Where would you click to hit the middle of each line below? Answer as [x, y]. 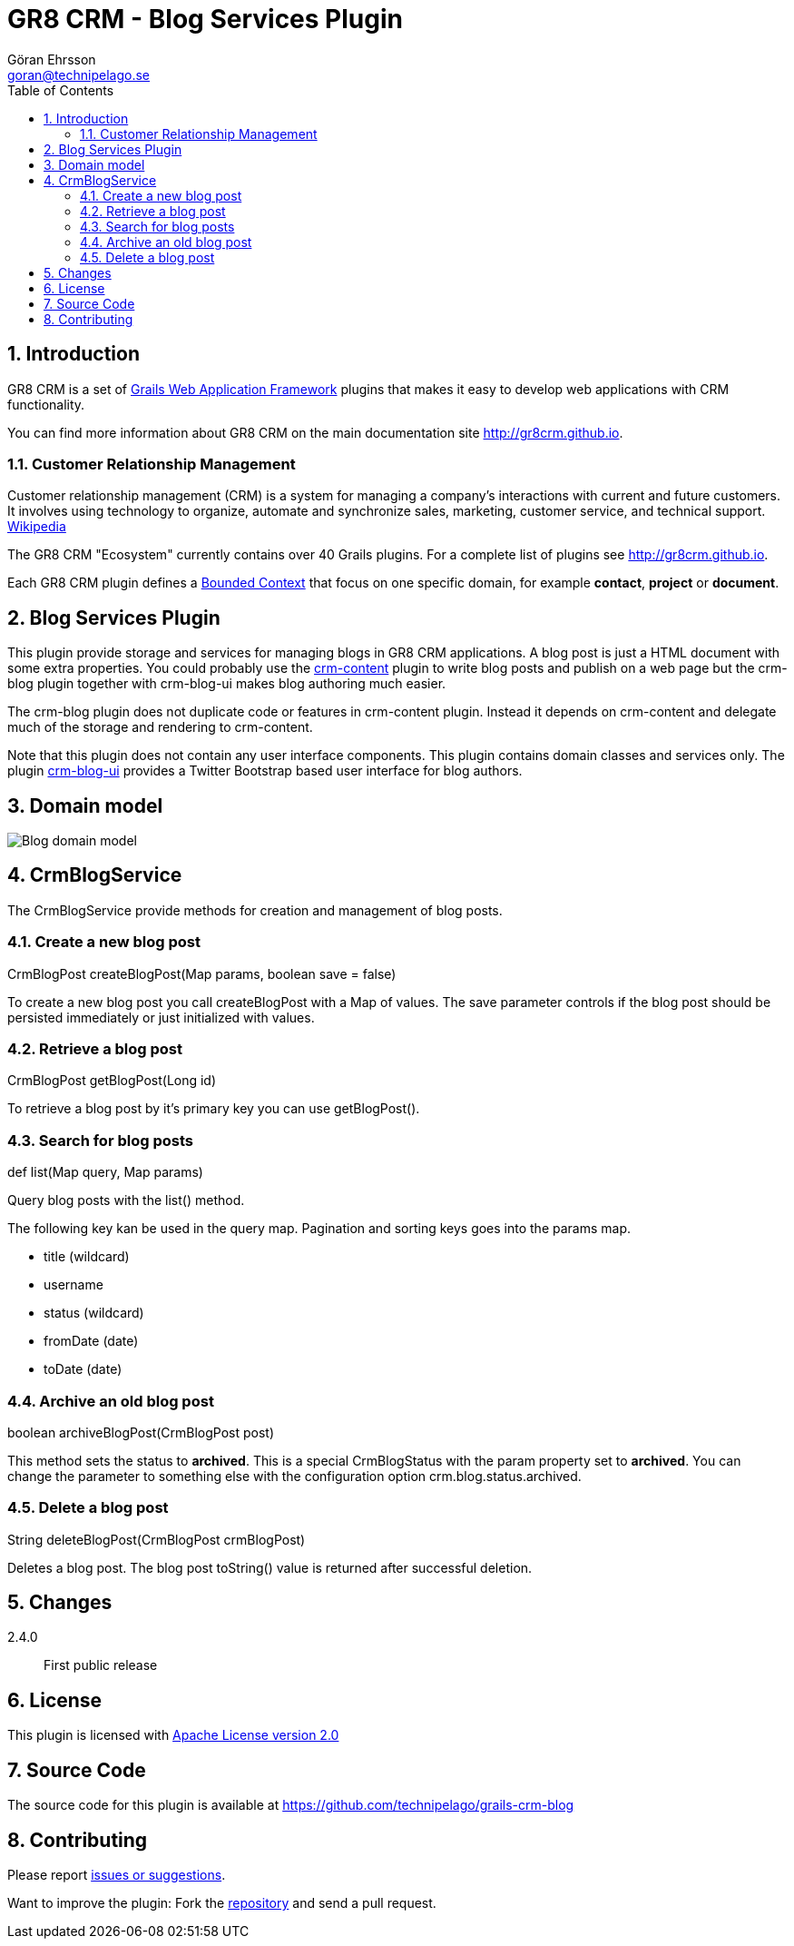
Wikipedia [37, 527]
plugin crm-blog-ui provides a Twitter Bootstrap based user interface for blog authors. [265, 771]
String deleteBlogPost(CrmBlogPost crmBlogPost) [157, 1539]
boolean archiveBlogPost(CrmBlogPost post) [141, 1432]
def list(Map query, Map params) [105, 1172]
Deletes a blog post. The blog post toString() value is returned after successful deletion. [270, 1567]
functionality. [46, 404]
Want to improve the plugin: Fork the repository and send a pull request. [222, 1903]
